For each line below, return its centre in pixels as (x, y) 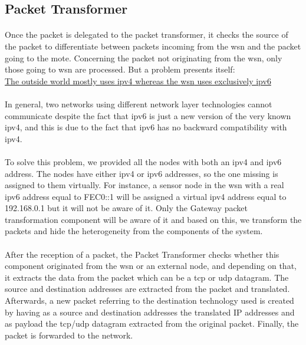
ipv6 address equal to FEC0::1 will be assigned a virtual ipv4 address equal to (146, 196)
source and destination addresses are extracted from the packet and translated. (147, 289)
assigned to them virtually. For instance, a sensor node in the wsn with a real (144, 185)
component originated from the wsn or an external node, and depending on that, (151, 266)
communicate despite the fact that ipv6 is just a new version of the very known (148, 115)
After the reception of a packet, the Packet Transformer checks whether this (142, 254)
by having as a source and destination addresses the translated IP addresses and (150, 312)
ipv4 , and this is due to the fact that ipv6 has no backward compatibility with (146, 127)
